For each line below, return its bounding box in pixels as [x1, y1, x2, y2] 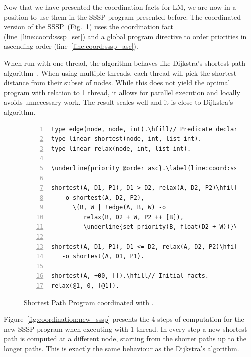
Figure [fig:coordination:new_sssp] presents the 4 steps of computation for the [4, 314, 244, 324]
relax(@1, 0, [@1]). [51, 282, 120, 290]
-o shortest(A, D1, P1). [62, 253, 145, 260]
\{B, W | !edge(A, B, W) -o [72, 204, 166, 211]
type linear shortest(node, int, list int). [51, 135, 202, 143]
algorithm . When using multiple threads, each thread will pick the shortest [4, 67, 237, 78]
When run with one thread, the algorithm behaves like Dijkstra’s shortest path [4, 57, 246, 68]
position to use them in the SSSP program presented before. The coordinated [4, 11, 241, 22]
